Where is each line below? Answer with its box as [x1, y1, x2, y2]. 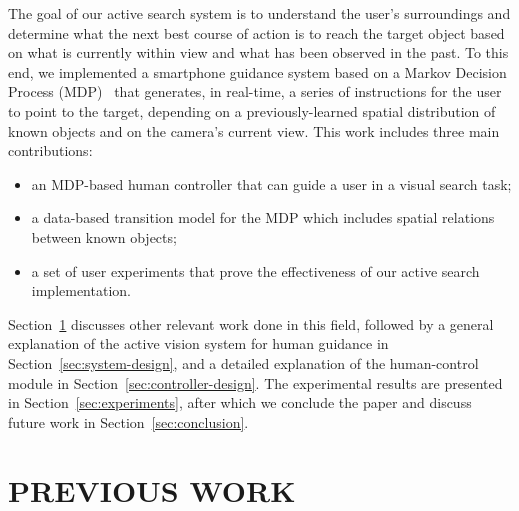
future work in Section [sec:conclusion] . [8, 411, 249, 432]
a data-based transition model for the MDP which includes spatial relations [31, 207, 495, 228]
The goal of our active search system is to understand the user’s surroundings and [8, 3, 511, 23]
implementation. [31, 280, 131, 301]
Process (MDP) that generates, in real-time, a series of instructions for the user [8, 81, 502, 102]
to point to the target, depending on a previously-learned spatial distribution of [8, 100, 496, 121]
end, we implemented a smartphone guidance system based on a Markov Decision [8, 61, 507, 82]
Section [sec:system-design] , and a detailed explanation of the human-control [8, 352, 479, 373]
